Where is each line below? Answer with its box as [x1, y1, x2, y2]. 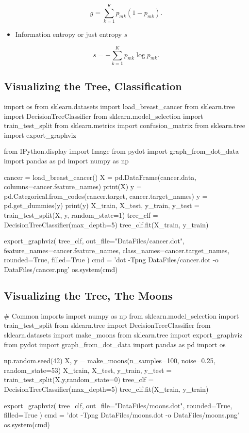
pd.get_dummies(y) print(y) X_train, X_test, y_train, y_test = [4, 200, 199, 210]
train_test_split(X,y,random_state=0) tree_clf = [4, 374, 154, 385]
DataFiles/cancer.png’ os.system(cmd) [4, 264, 118, 274]
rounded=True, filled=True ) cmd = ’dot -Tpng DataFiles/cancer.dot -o [4, 255, 219, 265]
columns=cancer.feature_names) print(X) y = [4, 181, 142, 192]
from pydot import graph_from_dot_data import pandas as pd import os [4, 339, 226, 349]
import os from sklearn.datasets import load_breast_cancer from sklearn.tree [4, 101, 235, 112]
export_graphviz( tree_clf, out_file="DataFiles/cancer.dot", [4, 236, 185, 246]
